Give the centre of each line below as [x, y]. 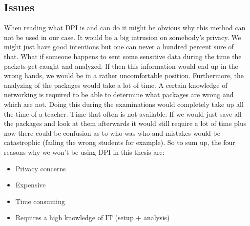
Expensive [31, 185]
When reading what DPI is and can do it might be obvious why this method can [125, 28]
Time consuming [40, 201]
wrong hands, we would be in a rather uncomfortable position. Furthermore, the [124, 75]
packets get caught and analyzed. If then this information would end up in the [121, 66]
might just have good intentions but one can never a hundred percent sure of [119, 47]
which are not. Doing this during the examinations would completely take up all [124, 104]
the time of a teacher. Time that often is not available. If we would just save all [123, 113]
